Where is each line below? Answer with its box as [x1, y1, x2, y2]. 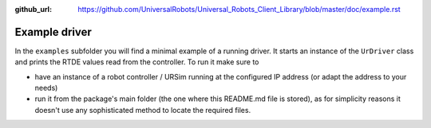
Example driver [14, 25, 92, 39]
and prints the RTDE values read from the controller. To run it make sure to [14, 57, 259, 67]
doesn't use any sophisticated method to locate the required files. [34, 105, 251, 114]
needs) [34, 83, 58, 93]
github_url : [14, 5, 52, 14]
